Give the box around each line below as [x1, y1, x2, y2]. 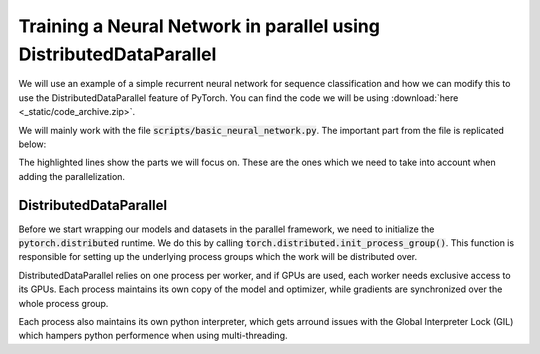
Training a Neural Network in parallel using [18, 15, 380, 37]
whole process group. [18, 297, 109, 309]
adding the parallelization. [18, 170, 125, 182]
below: [18, 138, 47, 150]
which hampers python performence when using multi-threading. [18, 330, 289, 342]
